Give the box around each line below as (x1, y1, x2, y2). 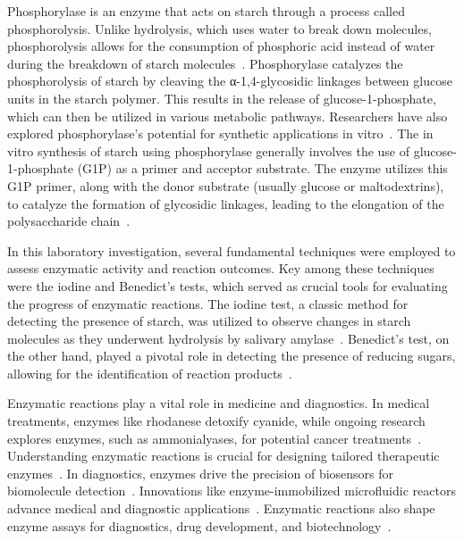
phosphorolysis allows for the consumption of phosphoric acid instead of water (7, 37, 435, 55)
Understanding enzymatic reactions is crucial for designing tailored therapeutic (7, 446, 440, 465)
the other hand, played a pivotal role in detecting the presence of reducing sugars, (7, 346, 456, 365)
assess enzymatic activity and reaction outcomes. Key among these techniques (7, 259, 434, 278)
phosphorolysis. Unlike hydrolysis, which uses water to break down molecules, (7, 19, 432, 37)
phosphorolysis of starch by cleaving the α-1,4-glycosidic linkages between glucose (7, 71, 452, 90)
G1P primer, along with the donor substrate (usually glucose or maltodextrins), (7, 176, 444, 195)
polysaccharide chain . (7, 212, 131, 230)
